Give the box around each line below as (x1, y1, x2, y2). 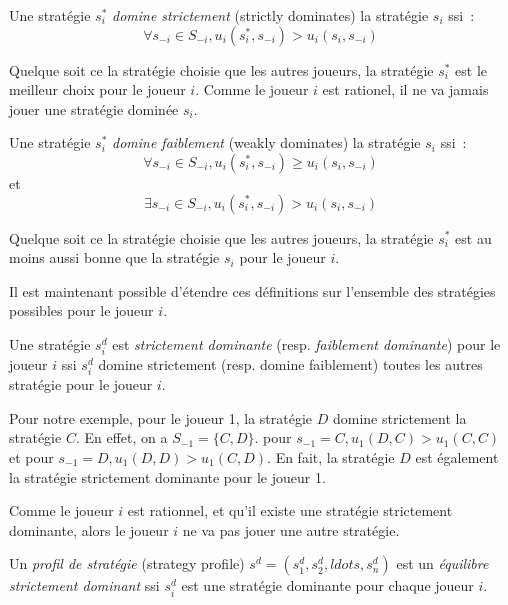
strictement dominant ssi (9, 575, 160, 596)
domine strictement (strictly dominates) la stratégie (111, 5, 429, 25)
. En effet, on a (75, 427, 168, 448)
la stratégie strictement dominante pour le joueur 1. (9, 466, 326, 487)
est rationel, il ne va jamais (322, 79, 489, 100)
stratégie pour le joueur (9, 374, 153, 395)
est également (415, 447, 499, 468)
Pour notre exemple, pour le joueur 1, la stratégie (9, 407, 313, 428)
